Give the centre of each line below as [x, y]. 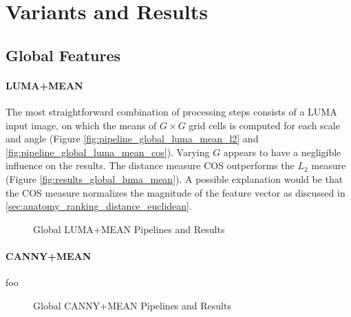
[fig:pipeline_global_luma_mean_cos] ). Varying [108, 152]
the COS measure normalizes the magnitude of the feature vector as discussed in [175, 192]
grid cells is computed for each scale [264, 125]
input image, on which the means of [81, 125]
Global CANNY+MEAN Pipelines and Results [132, 305]
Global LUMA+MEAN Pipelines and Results [129, 229]
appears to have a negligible [282, 152]
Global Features [63, 55]
